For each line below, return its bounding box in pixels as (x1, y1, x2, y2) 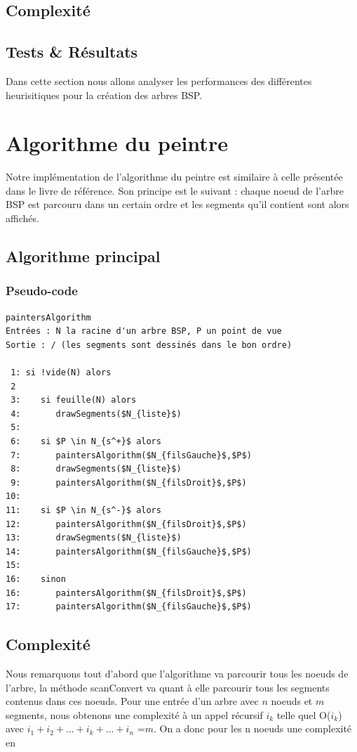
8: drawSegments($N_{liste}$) (11, 464, 182, 474)
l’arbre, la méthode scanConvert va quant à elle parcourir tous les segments (6, 680, 330, 694)
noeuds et (271, 694, 313, 708)
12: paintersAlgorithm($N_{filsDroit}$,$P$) (6, 519, 247, 529)
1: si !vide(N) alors (11, 368, 112, 378)
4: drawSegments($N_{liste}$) (11, 408, 182, 419)
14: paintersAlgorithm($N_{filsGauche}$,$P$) (6, 546, 252, 557)
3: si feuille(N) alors (11, 395, 137, 406)
